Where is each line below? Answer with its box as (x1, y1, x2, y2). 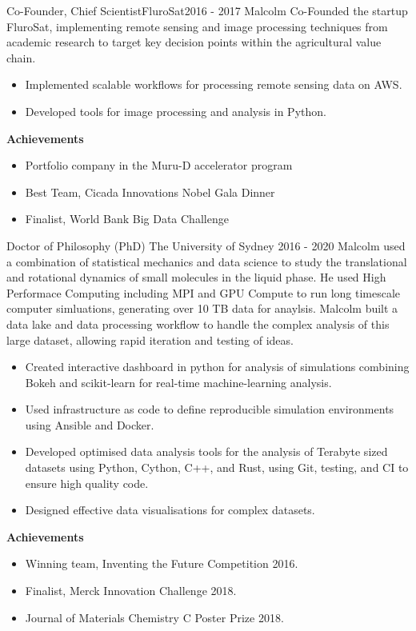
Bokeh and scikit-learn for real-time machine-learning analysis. (25, 373, 332, 390)
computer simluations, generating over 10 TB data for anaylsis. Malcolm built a (6, 300, 398, 317)
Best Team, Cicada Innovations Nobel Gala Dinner (25, 183, 275, 200)
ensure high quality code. (25, 474, 149, 491)
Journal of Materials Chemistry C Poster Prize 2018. (25, 609, 284, 625)
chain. (6, 49, 36, 66)
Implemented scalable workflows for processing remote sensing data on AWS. (25, 76, 402, 93)
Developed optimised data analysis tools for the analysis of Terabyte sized (25, 443, 388, 460)
